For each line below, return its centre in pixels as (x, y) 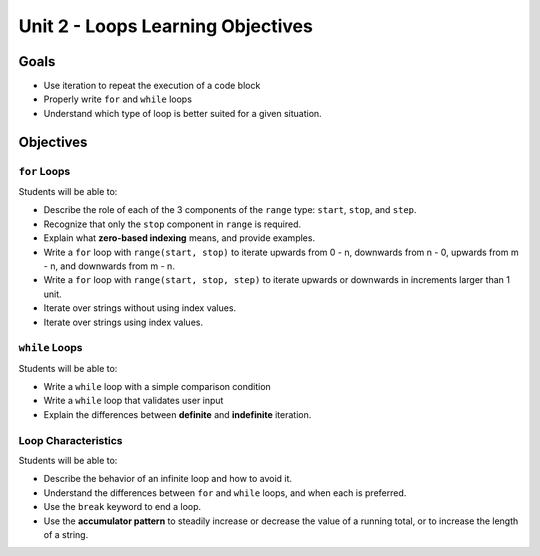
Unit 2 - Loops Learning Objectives (166, 26)
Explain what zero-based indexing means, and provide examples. (179, 238)
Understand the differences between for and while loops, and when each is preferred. (225, 492)
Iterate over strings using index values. (123, 322)
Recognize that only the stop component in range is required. (172, 224)
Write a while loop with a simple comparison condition (157, 387)
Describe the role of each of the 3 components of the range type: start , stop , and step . (230, 210)
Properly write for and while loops (117, 99)
